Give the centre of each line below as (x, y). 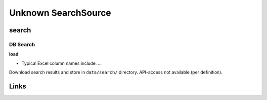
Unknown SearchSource (60, 13)
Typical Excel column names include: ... (62, 63)
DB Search (22, 44)
